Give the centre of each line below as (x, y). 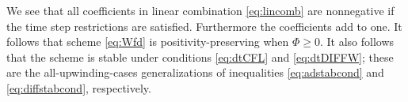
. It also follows (357, 42)
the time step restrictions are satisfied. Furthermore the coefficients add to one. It (204, 26)
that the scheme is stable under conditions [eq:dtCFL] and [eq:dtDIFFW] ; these (200, 57)
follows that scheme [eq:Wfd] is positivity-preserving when (148, 42)
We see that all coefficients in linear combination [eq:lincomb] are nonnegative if (200, 10)
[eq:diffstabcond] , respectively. (79, 87)
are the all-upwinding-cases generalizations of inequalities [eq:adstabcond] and (195, 72)
